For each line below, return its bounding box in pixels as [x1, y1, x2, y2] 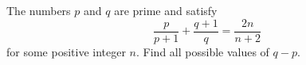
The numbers [6, 2, 71, 18]
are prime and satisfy [114, 2, 218, 18]
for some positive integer [6, 43, 126, 59]
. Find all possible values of [136, 43, 269, 59]
